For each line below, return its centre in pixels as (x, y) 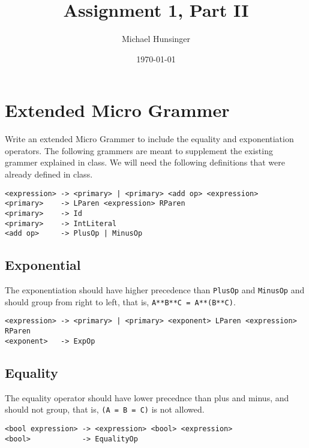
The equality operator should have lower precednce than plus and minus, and (147, 397)
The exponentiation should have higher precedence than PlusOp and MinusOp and (155, 290)
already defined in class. (49, 174)
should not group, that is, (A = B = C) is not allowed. (105, 409)
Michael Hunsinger (156, 39)
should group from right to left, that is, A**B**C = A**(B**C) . (120, 301)
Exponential (43, 265)
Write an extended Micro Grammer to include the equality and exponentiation (149, 139)
